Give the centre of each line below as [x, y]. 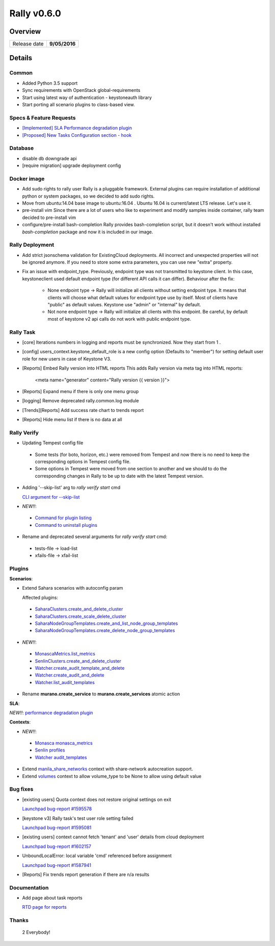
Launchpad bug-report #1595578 [57, 809]
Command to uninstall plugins [66, 525]
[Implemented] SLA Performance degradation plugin [77, 128]
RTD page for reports [45, 907]
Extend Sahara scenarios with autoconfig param [73, 588]
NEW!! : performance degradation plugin [51, 713]
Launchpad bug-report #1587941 [57, 865]
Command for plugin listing [63, 518]
